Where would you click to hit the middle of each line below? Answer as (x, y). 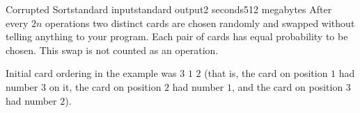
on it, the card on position (105, 86)
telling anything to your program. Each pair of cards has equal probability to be (177, 36)
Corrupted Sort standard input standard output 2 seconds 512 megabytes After (169, 9)
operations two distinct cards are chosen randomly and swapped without (200, 23)
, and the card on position (287, 86)
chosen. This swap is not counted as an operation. (112, 50)
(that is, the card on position (266, 73)
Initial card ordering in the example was (91, 73)
